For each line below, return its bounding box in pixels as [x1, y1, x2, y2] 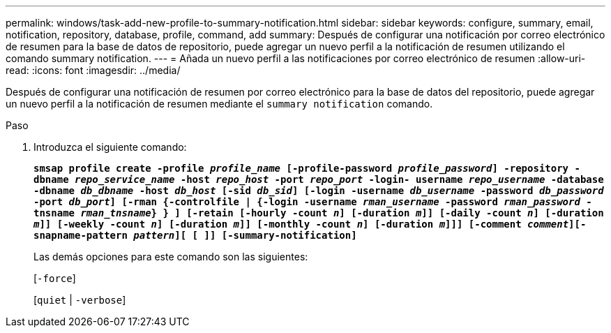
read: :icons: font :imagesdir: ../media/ [6, 64, 181, 76]
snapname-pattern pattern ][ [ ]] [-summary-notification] [33, 230, 357, 241]
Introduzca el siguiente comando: [33, 141, 187, 153]
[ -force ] [33, 272, 76, 284]
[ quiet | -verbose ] [33, 294, 126, 306]
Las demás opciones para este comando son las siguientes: [33, 251, 308, 262]
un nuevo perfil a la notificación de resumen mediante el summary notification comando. [6, 98, 433, 110]
